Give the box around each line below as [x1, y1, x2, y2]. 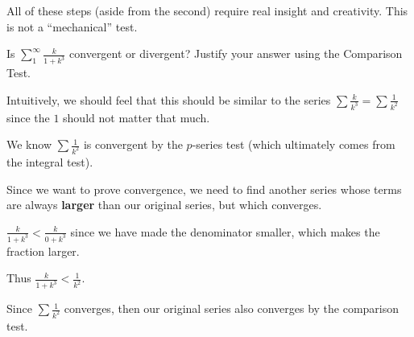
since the [6, 109, 50, 125]
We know [6, 136, 52, 153]
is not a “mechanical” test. [6, 18, 138, 35]
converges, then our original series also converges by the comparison [64, 300, 400, 317]
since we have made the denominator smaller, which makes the [70, 223, 380, 240]
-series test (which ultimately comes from [192, 136, 395, 153]
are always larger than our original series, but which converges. [6, 196, 322, 213]
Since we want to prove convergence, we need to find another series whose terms [6, 180, 402, 197]
